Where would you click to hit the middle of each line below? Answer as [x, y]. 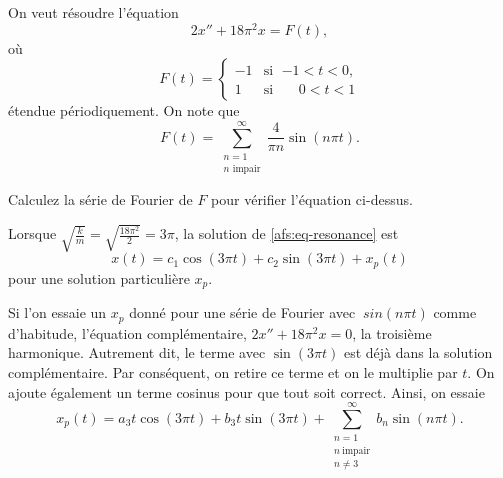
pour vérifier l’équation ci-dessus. [312, 199]
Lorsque [32, 233]
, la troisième [392, 332]
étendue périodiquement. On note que [124, 110]
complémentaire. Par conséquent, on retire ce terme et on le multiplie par [233, 371]
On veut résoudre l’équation [93, 12]
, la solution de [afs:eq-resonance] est [286, 233]
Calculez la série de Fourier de [100, 199]
